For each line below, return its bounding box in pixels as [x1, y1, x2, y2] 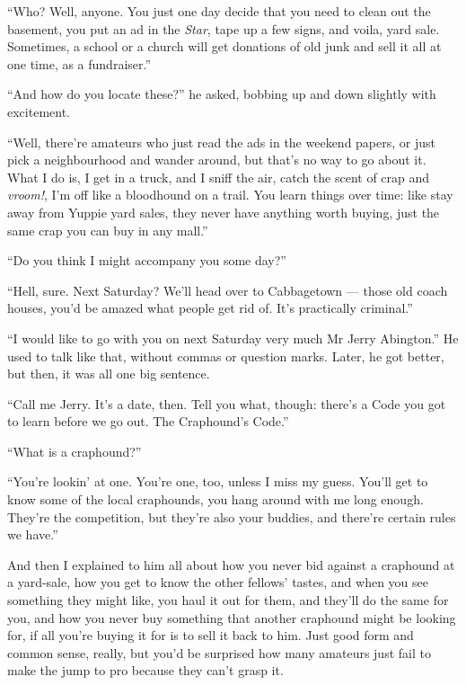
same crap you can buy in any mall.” [7, 220, 208, 239]
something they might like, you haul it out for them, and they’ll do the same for [7, 591, 449, 609]
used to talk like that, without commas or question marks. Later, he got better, [7, 346, 444, 365]
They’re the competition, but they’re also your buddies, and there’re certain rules [7, 507, 456, 526]
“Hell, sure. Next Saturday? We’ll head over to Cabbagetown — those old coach [7, 280, 448, 299]
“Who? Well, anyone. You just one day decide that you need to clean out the [7, 2, 431, 20]
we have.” [7, 525, 58, 544]
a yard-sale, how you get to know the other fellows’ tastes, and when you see [7, 573, 429, 592]
